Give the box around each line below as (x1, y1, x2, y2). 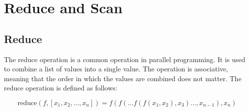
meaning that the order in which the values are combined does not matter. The (4, 73, 242, 83)
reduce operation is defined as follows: (4, 83, 117, 93)
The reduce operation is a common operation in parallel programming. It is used (4, 54, 246, 64)
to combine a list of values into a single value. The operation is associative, (4, 64, 228, 74)
